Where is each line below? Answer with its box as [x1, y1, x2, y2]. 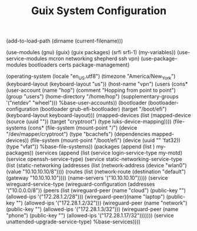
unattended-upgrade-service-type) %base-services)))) [6, 218, 141, 225]
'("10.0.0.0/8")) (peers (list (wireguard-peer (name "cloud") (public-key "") [6, 187, 186, 194]
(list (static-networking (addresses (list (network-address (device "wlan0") [6, 161, 187, 169]
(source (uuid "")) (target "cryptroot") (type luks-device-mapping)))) [6, 118, 172, 125]
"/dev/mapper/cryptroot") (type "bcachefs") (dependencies [6, 130, 151, 137]
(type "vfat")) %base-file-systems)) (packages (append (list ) [6, 143, 155, 150]
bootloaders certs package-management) [28, 61, 130, 68]
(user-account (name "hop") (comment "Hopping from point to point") [6, 87, 176, 94]
